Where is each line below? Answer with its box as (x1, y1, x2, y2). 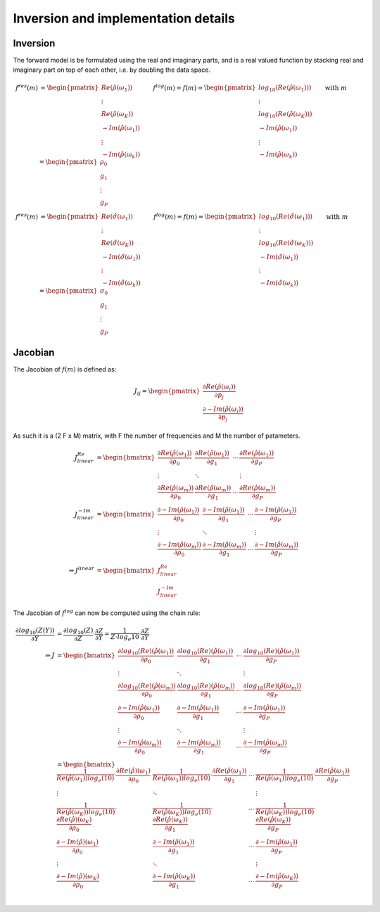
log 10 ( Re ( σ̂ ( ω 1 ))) (258, 213, 313, 222)
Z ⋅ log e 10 (110, 633, 140, 643)
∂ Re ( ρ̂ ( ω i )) (202, 383, 236, 392)
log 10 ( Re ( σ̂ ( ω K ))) (258, 239, 314, 248)
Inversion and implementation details (13, 11, 235, 26)
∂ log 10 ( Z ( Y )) (15, 626, 55, 636)
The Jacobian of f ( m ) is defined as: (13, 365, 117, 373)
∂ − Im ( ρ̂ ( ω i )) (202, 405, 244, 414)
